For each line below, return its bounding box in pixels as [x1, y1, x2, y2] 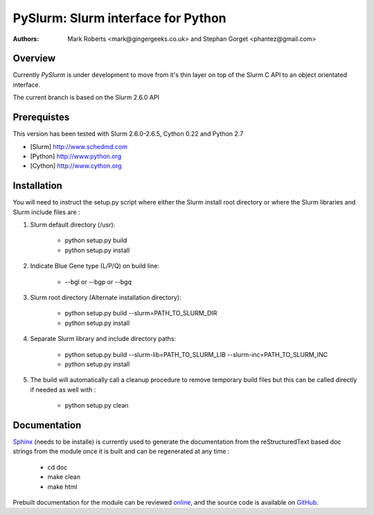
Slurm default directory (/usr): [30, 220, 116, 229]
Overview [12, 53, 56, 64]
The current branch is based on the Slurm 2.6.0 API [12, 94, 159, 102]
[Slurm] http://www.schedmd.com [30, 142, 127, 150]
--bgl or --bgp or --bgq [64, 277, 132, 286]
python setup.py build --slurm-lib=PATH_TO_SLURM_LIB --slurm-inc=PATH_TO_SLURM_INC [64, 350, 328, 358]
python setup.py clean [64, 401, 129, 410]
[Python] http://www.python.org [30, 152, 122, 160]
